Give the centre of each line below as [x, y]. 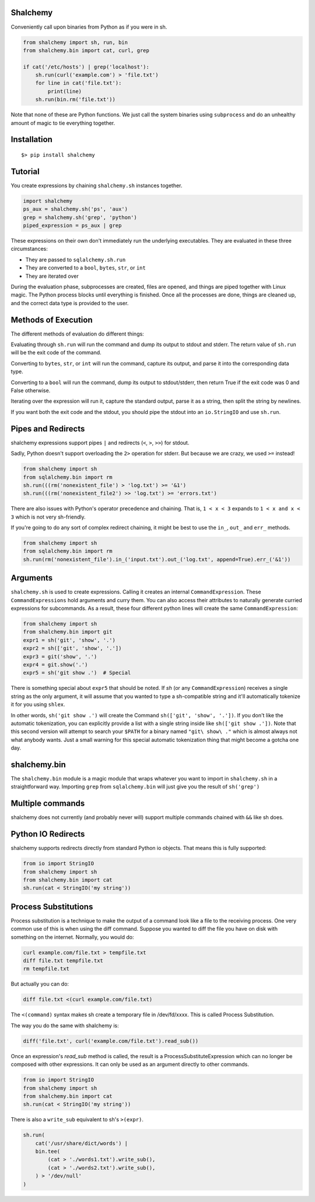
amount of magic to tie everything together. [63, 123]
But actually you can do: [40, 984]
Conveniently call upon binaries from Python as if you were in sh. [89, 27]
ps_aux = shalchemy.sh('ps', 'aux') [76, 209]
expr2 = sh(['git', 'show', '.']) [72, 648]
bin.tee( [48, 1151]
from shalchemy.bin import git [68, 632]
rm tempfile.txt [46, 969]
